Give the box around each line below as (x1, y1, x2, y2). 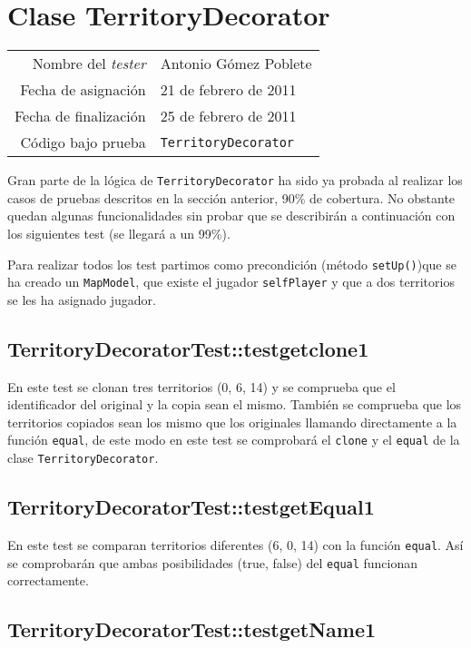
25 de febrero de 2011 (160, 105, 297, 127)
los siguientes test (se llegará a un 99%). (7, 223, 231, 242)
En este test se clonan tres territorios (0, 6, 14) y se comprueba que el (7, 377, 396, 396)
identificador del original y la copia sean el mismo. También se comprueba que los (7, 395, 462, 414)
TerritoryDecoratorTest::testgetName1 (7, 615, 377, 643)
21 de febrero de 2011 (160, 79, 297, 101)
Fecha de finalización (15, 105, 146, 127)
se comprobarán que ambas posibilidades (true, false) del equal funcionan (7, 553, 418, 572)
